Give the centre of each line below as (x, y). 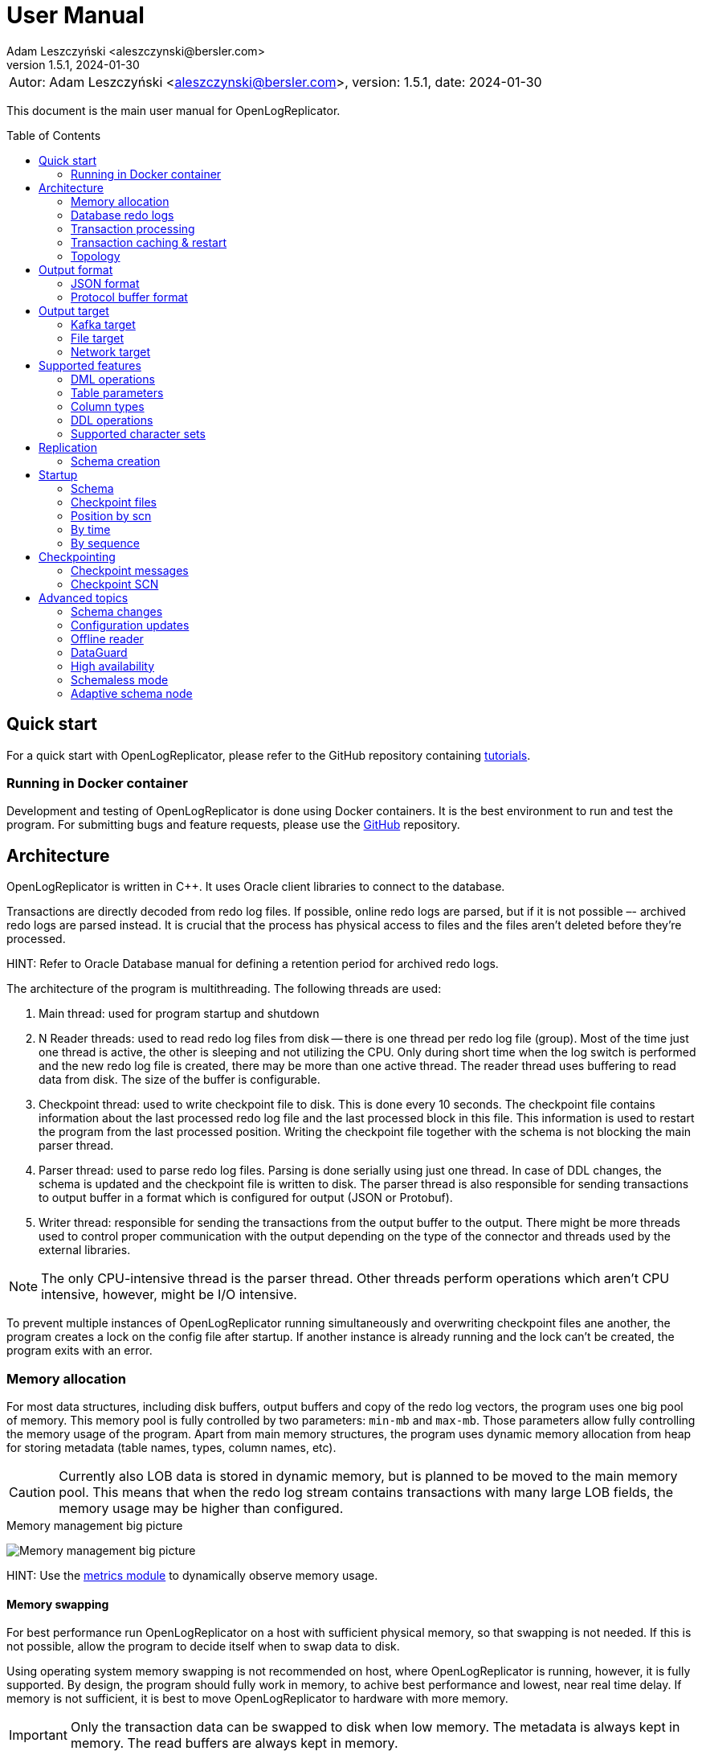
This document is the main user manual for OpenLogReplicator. (173, 110)
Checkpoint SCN (115, 584)
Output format (76, 269)
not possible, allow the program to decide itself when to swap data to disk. (203, 1646)
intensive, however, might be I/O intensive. (169, 1295)
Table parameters (117, 392)
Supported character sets (138, 433)
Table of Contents (54, 135)
